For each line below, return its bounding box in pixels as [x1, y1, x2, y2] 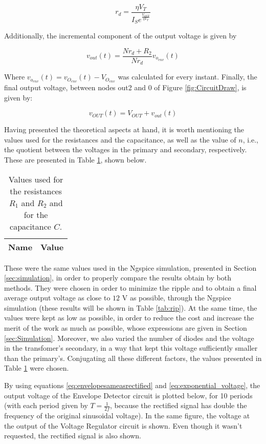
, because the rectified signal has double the [110, 400, 247, 411]
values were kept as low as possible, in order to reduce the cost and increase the [4, 312, 254, 323]
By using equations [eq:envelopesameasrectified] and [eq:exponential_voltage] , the [4, 380, 260, 391]
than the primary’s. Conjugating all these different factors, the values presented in [4, 352, 262, 363]
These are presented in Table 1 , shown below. [4, 154, 147, 165]
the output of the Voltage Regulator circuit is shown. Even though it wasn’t [4, 420, 242, 431]
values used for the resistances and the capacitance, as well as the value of [4, 134, 236, 145]
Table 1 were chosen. [4, 362, 69, 373]
